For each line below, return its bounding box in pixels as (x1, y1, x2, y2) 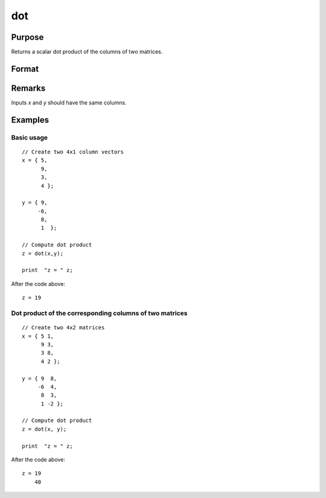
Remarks (11, 83, 46, 93)
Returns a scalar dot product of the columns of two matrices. (11, 48, 163, 56)
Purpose (11, 32, 44, 42)
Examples (11, 115, 50, 125)
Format (11, 63, 39, 74)
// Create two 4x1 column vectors (22, 148, 124, 155)
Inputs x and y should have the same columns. (11, 99, 127, 106)
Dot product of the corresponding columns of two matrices (11, 309, 188, 317)
